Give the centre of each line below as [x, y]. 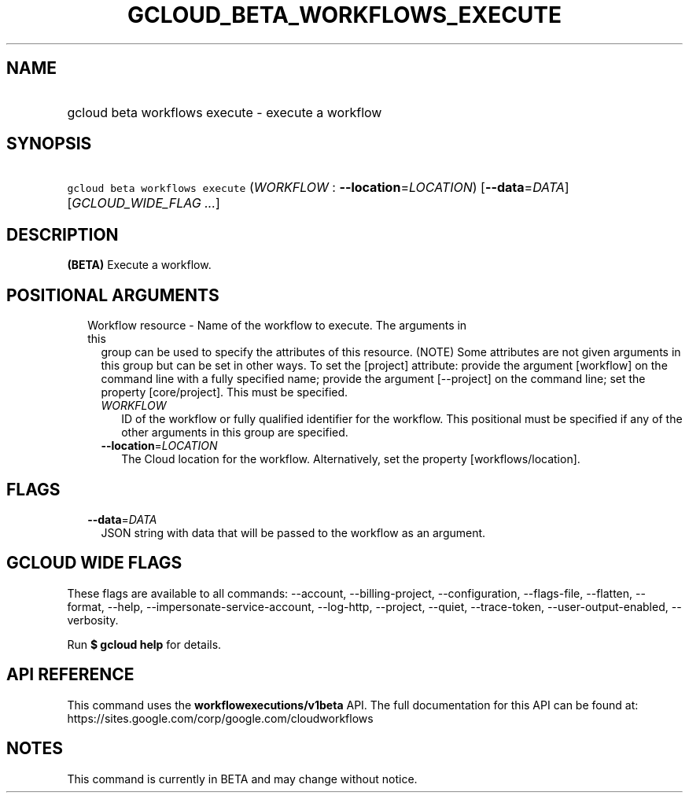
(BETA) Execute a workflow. [139, 265]
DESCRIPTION [63, 234]
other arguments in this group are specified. [235, 433]
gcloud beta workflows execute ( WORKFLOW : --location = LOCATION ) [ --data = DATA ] [318, 188]
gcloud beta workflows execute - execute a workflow [225, 112]
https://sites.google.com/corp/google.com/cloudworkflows [220, 718]
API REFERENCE [70, 675]
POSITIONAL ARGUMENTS [113, 295]
